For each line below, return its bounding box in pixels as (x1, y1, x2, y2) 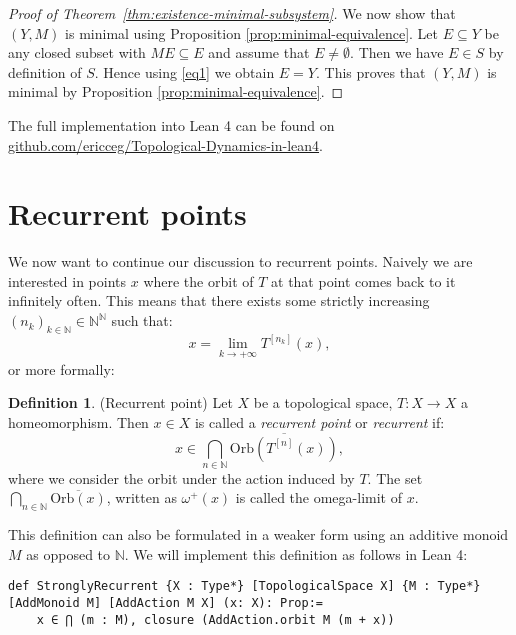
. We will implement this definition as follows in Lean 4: (124, 543, 468, 564)
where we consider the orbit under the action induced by (8, 467, 355, 488)
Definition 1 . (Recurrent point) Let (8, 392, 233, 413)
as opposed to (26, 543, 111, 564)
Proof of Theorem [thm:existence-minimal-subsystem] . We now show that (8, 3, 456, 23)
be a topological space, (253, 392, 393, 413)
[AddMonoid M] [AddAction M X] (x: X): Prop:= (8, 596, 323, 611)
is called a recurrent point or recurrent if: (194, 411, 445, 432)
